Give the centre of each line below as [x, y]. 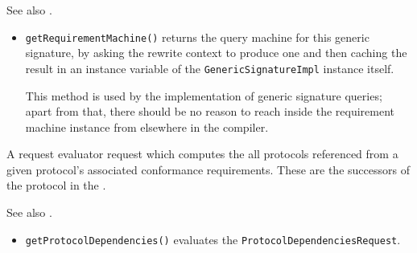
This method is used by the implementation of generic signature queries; [204, 95]
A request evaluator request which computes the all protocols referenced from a [202, 154]
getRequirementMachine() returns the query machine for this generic [197, 37]
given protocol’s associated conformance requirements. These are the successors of [208, 169]
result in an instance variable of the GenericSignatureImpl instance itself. [210, 68]
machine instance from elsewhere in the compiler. [147, 126]
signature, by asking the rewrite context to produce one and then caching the [216, 53]
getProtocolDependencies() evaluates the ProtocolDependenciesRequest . [213, 239]
